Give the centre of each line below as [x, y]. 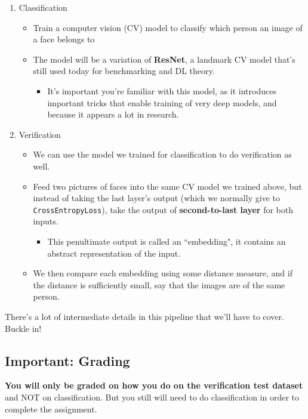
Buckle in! [23, 328]
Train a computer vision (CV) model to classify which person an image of [168, 27]
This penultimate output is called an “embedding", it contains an [167, 241]
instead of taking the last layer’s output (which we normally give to [156, 198]
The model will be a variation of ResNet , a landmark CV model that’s [164, 59]
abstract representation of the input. [114, 253]
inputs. [46, 221]
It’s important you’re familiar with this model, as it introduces [162, 90]
